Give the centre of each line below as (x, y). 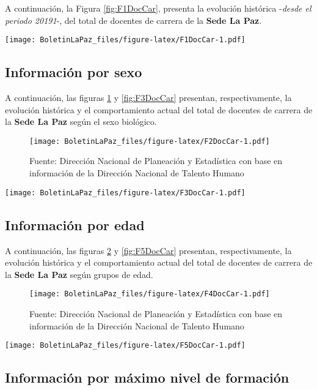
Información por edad (75, 224)
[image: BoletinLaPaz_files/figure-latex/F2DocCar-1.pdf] (150, 141)
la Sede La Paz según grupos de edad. (79, 274)
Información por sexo (74, 72)
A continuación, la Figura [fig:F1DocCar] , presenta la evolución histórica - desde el (158, 8)
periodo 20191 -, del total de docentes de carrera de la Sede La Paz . (133, 20)
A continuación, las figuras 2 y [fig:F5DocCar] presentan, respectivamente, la (148, 250)
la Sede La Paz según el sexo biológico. (81, 122)
